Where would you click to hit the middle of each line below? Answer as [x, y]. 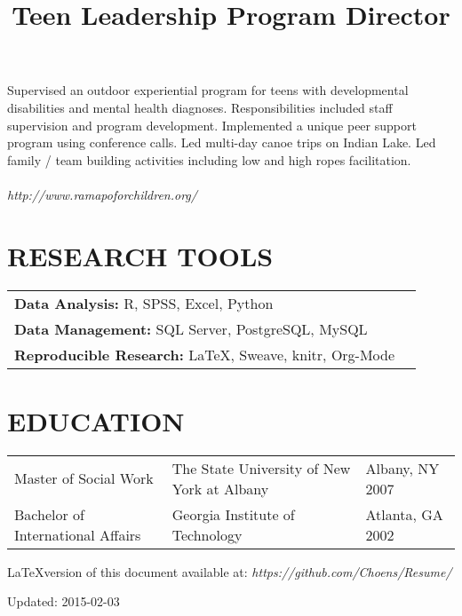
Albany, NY [402, 468]
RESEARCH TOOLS [140, 255]
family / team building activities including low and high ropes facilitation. [209, 159]
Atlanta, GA [404, 514]
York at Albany [220, 488]
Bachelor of [49, 514]
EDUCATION [96, 420]
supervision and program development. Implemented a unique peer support [212, 125]
